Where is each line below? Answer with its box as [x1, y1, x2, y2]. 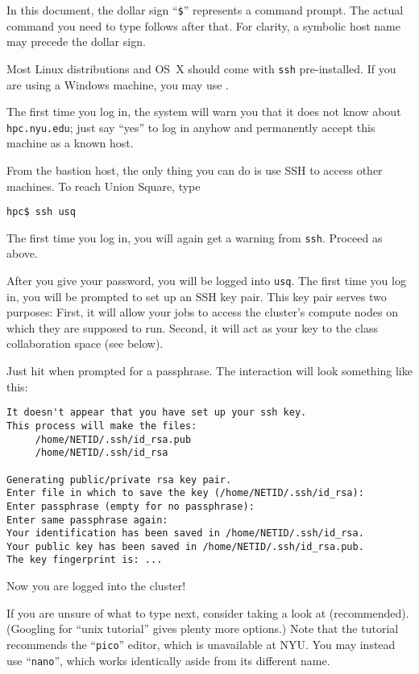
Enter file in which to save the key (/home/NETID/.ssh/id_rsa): [6, 487, 364, 499]
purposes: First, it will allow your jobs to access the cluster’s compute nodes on [6, 304, 398, 320]
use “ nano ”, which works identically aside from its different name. [6, 651, 330, 668]
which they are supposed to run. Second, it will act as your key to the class [6, 319, 378, 336]
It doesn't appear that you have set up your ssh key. [6, 407, 307, 419]
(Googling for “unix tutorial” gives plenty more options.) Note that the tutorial [6, 620, 399, 637]
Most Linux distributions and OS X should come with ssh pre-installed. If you [6, 60, 396, 76]
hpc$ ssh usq [6, 206, 76, 218]
